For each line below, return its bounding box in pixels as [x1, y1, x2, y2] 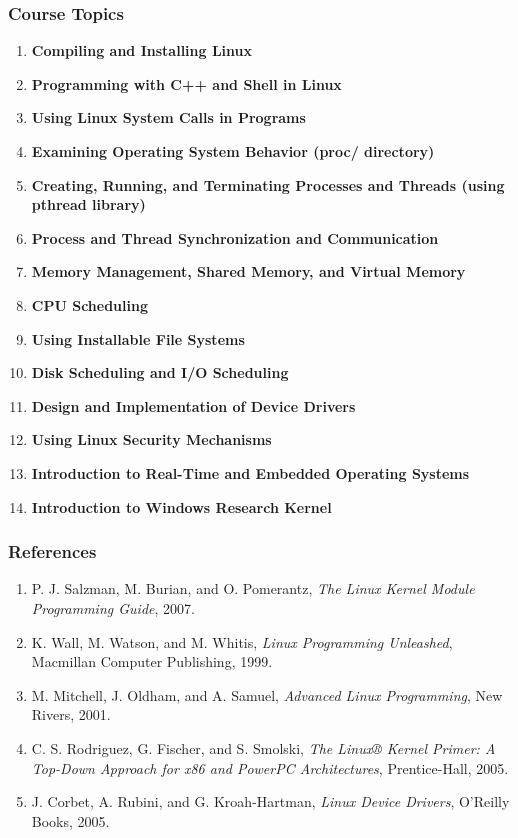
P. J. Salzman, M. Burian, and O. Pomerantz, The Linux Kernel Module [31, 578, 475, 599]
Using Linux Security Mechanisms [31, 429, 272, 450]
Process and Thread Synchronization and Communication [31, 227, 439, 248]
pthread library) [31, 194, 146, 215]
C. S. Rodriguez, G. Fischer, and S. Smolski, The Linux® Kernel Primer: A [31, 737, 496, 758]
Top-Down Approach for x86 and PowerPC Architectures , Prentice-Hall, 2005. [31, 757, 509, 778]
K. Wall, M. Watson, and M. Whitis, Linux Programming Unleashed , [31, 631, 453, 652]
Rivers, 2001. [31, 704, 111, 725]
